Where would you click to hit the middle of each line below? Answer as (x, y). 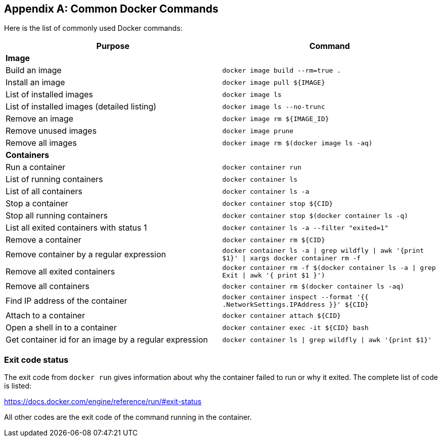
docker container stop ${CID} (278, 203)
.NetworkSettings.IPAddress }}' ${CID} (296, 305)
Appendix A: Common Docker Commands (111, 9)
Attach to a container (45, 316)
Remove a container (43, 240)
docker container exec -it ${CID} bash (296, 327)
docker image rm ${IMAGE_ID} (276, 119)
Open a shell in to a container (61, 328)
